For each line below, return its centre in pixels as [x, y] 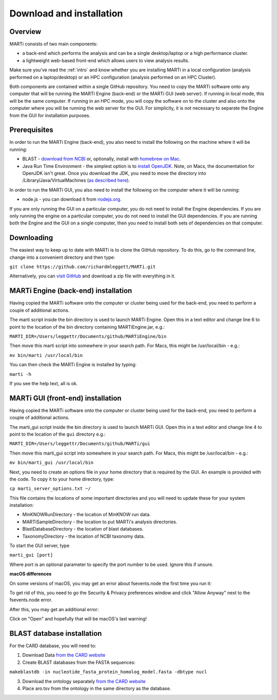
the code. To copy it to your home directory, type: [62, 479]
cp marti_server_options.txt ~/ [50, 489]
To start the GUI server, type [39, 546]
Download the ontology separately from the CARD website [84, 681]
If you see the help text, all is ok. [44, 383]
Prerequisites [31, 130]
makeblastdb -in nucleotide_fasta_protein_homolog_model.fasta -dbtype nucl [108, 672]
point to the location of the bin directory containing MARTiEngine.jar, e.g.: [87, 327]
